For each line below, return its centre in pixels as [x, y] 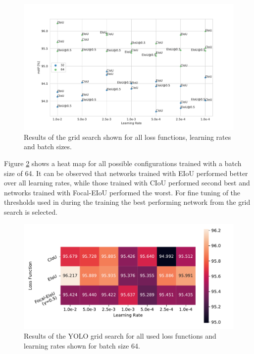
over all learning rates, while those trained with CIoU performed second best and [127, 183]
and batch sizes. [48, 147]
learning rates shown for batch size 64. [82, 345]
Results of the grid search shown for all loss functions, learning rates [127, 137]
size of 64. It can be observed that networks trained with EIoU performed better [126, 173]
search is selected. [31, 211]
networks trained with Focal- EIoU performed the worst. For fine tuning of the [122, 192]
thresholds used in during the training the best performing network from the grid [127, 202]
